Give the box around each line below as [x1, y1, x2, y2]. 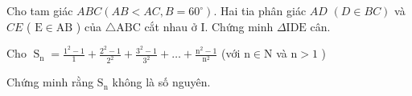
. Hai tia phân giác [213, 2, 307, 18]
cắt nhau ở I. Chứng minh [144, 18, 274, 34]
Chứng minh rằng [6, 74, 94, 90]
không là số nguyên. [112, 74, 211, 90]
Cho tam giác [6, 2, 73, 18]
